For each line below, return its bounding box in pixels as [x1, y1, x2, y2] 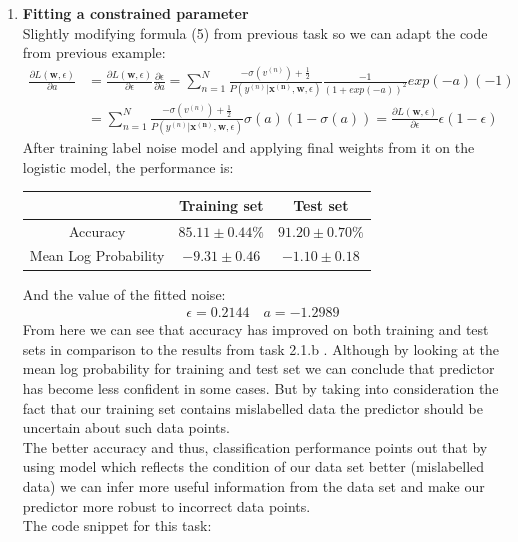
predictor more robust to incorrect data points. [22, 495, 311, 516]
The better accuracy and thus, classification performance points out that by [22, 436, 488, 457]
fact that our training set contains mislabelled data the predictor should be [22, 397, 483, 418]
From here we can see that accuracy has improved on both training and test [22, 319, 489, 340]
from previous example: [22, 42, 166, 63]
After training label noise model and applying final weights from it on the [22, 137, 475, 158]
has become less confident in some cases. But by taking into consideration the [22, 377, 499, 398]
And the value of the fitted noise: [22, 283, 226, 304]
